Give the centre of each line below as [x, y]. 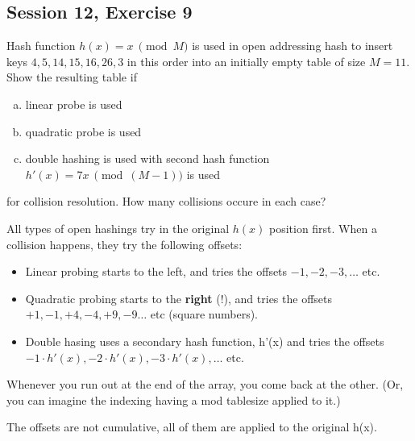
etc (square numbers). [204, 314]
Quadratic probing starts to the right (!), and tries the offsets [178, 298]
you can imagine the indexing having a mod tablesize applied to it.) [174, 399]
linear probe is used [74, 104]
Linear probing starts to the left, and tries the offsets [156, 271]
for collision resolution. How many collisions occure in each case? [166, 201]
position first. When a [323, 228]
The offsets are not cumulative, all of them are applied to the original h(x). [192, 427]
